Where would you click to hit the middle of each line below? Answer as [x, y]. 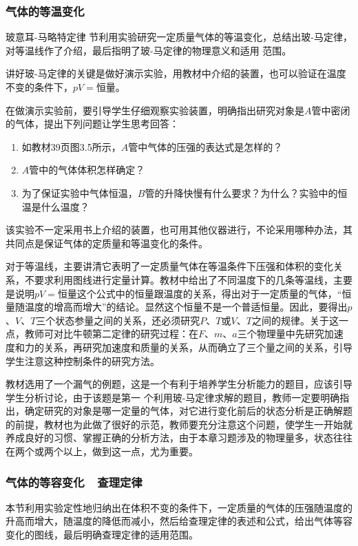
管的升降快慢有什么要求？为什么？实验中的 [241, 192]
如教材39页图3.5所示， [71, 146]
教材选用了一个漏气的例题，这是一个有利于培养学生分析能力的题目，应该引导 [179, 384]
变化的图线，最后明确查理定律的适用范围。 [102, 535]
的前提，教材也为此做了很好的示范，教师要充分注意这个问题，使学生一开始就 [179, 424]
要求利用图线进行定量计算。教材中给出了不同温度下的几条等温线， [183, 279]
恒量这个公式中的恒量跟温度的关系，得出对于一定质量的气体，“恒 [204, 293]
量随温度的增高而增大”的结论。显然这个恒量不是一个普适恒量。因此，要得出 [177, 307]
